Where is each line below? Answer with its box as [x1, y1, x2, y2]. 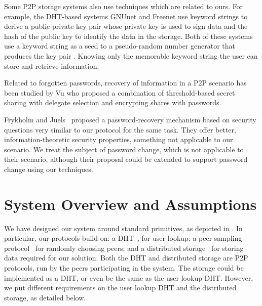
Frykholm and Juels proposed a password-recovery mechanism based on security [4, 114, 256, 124]
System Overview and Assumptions [4, 193, 257, 214]
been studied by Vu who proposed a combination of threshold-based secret [4, 87, 235, 98]
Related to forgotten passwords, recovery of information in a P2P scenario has [4, 77, 247, 88]
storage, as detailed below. [4, 292, 86, 302]
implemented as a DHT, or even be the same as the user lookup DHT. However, [4, 272, 253, 283]
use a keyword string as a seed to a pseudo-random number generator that [4, 40, 235, 51]
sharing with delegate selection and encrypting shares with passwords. [4, 97, 221, 108]
